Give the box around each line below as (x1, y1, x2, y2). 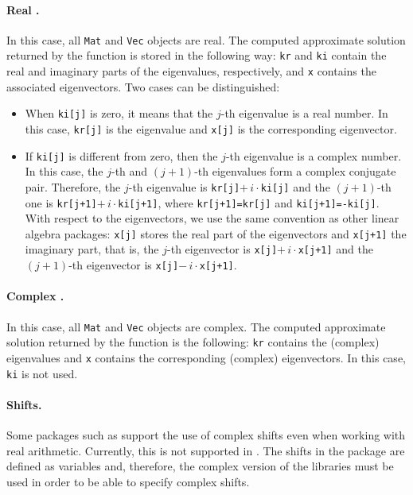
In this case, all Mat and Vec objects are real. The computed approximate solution (6, 31, 406, 48)
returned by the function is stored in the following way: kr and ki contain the (6, 47, 387, 64)
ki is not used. (6, 365, 78, 381)
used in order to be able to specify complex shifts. (6, 473, 250, 489)
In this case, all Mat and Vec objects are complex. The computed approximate (6, 318, 386, 335)
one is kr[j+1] (25, 194, 97, 211)
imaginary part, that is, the (25, 241, 159, 257)
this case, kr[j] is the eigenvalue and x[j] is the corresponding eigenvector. (25, 121, 397, 137)
